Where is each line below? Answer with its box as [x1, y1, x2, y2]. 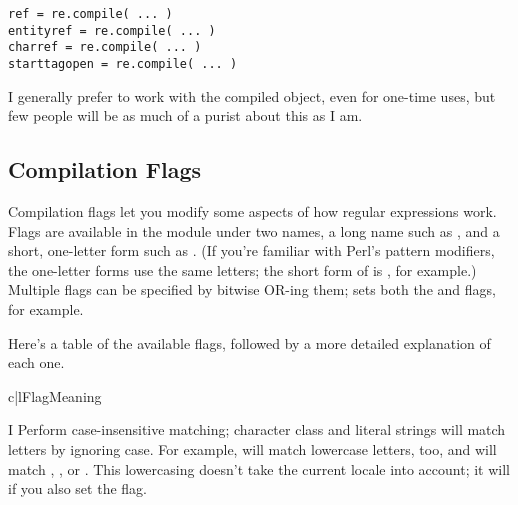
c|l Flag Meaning [8, 385, 102, 406]
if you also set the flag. [8, 478, 147, 499]
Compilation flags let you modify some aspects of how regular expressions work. [8, 201, 497, 222]
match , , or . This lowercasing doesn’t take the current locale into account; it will [8, 458, 511, 479]
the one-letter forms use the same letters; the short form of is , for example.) [8, 259, 477, 280]
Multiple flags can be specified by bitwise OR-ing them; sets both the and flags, [8, 279, 496, 300]
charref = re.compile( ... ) [8, 40, 202, 55]
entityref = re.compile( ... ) [8, 23, 216, 38]
